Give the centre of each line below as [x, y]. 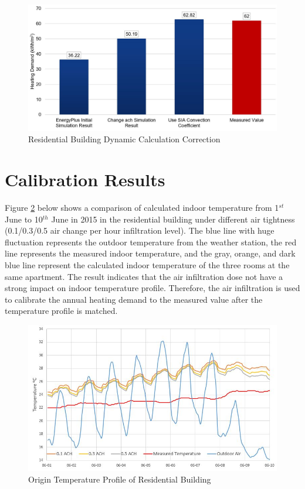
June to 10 [24, 219]
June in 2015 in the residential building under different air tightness [173, 219]
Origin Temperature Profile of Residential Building [120, 479]
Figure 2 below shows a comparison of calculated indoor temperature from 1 [142, 208]
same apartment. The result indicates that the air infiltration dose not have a [144, 276]
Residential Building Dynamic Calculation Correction [124, 139]
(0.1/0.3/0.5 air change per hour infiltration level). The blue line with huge [140, 230]
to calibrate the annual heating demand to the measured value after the [134, 299]
